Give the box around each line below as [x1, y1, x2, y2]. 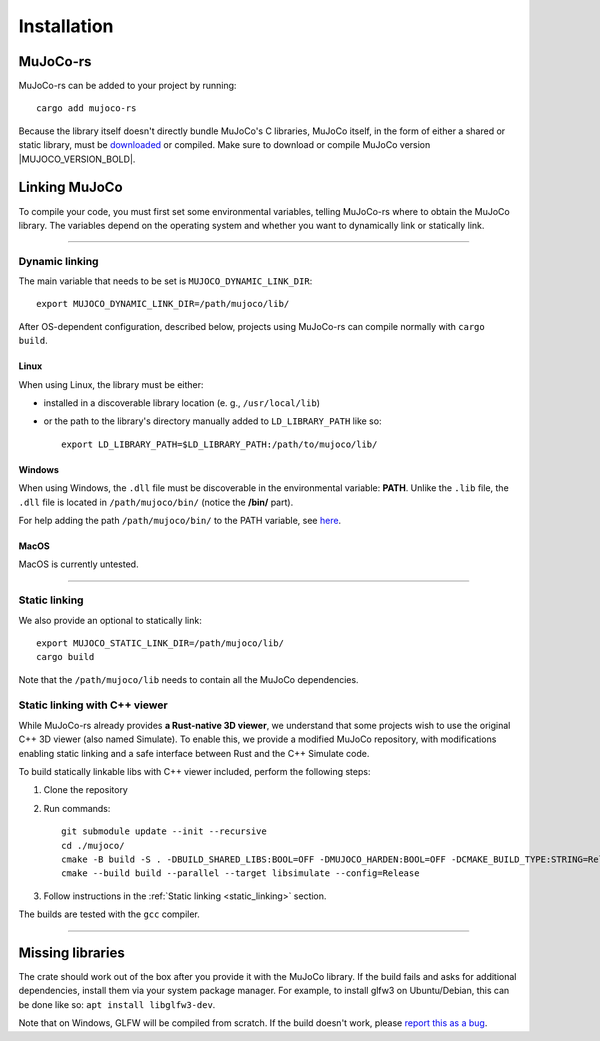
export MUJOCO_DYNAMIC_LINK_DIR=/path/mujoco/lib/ [36, 298, 290, 310]
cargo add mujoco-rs [36, 103, 137, 114]
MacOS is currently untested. [18, 558, 139, 570]
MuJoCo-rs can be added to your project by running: [18, 80, 237, 92]
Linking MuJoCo [18, 179, 124, 196]
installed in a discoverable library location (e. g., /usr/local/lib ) [43, 397, 320, 409]
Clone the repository [43, 784, 129, 796]
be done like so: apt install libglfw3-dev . [18, 998, 216, 1010]
